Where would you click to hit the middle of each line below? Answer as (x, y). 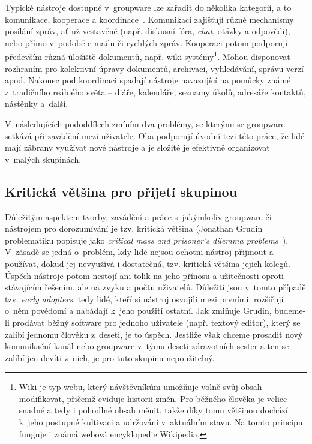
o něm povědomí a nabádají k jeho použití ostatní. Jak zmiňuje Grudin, (138, 310)
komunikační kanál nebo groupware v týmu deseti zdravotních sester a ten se (147, 346)
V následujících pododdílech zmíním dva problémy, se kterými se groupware (145, 124)
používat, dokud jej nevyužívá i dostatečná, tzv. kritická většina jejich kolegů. (148, 263)
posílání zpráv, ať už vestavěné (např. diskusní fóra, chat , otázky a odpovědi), (148, 31)
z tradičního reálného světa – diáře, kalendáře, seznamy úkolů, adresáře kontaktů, (155, 91)
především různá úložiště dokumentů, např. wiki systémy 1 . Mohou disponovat (148, 56)
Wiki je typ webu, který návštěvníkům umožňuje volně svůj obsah (140, 387)
